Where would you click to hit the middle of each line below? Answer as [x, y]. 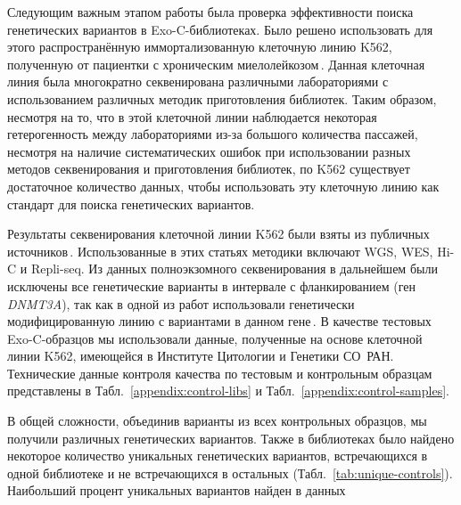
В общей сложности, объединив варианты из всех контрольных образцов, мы [217, 421]
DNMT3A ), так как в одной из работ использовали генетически [181, 303]
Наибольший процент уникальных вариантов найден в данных [177, 490]
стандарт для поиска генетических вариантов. [131, 204]
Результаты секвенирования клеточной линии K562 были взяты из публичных [218, 234]
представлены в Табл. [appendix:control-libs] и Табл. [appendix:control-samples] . [228, 391]
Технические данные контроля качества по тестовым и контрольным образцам [220, 373]
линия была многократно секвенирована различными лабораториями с [198, 81]
